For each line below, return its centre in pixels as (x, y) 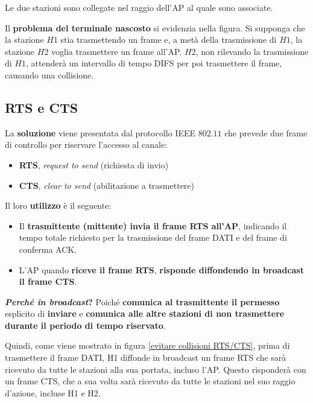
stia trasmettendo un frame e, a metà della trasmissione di (169, 40)
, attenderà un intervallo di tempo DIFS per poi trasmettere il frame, (154, 63)
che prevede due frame (266, 132)
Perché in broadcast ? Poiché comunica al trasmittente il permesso (142, 301)
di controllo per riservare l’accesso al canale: (86, 144)
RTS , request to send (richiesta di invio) (94, 164)
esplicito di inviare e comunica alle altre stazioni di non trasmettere (145, 313)
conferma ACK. (48, 249)
